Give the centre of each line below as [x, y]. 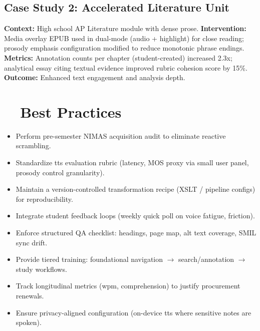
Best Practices [71, 111]
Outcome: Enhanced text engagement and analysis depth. [95, 77]
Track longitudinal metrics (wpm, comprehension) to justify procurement [128, 286]
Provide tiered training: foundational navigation [89, 259]
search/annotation [206, 259]
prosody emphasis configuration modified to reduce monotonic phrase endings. [124, 48]
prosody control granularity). [60, 172]
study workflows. [41, 269]
